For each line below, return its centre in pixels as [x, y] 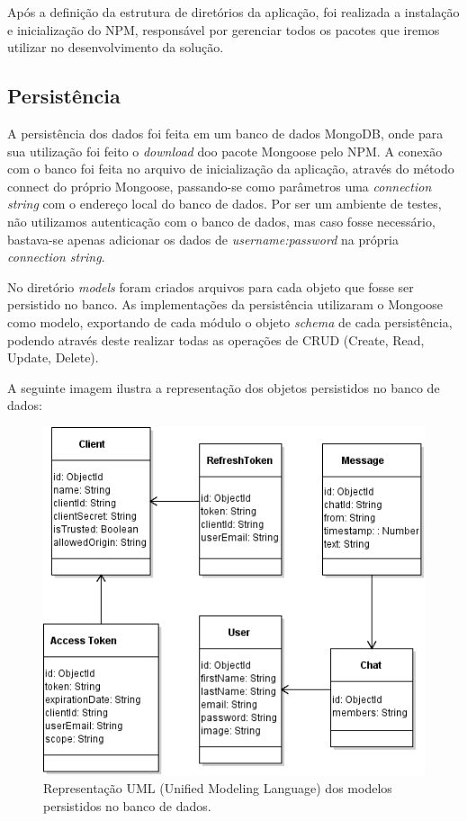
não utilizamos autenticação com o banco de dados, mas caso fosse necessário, [221, 221]
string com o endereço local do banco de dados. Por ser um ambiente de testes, [225, 204]
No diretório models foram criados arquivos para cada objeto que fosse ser [211, 286]
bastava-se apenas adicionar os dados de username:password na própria [203, 239]
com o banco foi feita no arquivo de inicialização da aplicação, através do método [231, 169]
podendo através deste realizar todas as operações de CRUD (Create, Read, [216, 339]
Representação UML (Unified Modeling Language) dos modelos [218, 788]
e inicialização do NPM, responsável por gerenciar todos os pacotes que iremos [224, 29]
